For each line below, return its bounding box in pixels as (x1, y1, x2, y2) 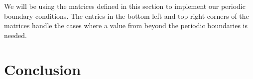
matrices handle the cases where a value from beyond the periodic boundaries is (4, 20, 248, 31)
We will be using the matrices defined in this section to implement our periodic (4, 1, 246, 11)
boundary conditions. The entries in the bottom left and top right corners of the (4, 10, 249, 21)
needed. (4, 30, 27, 40)
